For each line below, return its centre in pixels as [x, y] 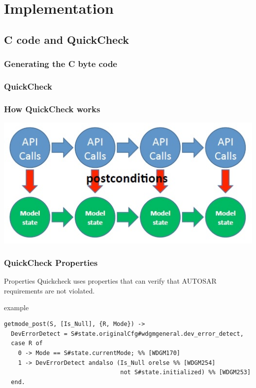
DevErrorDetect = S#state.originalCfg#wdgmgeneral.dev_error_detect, [127, 334]
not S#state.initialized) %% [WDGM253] [186, 372]
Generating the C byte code [61, 64]
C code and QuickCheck [66, 39]
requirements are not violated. [49, 291]
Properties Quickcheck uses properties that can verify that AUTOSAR [110, 281]
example [16, 307]
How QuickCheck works [52, 109]
